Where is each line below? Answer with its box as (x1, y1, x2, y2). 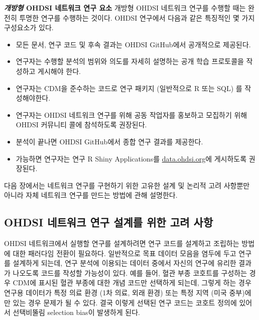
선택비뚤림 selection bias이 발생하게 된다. (13, 307, 141, 317)
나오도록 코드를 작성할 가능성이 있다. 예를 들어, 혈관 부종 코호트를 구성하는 (13, 267, 247, 278)
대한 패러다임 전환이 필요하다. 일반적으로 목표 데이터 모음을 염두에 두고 (13, 248, 236, 258)
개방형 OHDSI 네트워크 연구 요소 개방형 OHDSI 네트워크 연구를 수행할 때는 (4, 3, 246, 13)
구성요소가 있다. (4, 22, 54, 33)
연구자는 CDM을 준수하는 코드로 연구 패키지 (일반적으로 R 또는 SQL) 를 (16, 83, 242, 93)
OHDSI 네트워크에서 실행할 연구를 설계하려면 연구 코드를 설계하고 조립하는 (4, 238, 239, 249)
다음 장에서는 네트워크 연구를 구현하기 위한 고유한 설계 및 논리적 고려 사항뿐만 (4, 180, 250, 190)
